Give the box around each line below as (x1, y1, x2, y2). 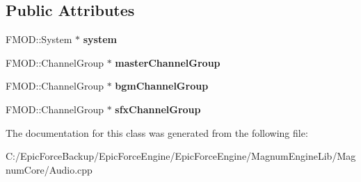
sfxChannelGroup (115, 101, 201, 116)
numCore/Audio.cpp (6, 162, 93, 176)
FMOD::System (6, 32, 72, 47)
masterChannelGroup (115, 55, 220, 69)
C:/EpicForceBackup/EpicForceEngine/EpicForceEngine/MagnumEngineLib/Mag (6, 149, 356, 163)
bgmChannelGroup (115, 78, 209, 93)
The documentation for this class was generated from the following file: (6, 125, 308, 140)
